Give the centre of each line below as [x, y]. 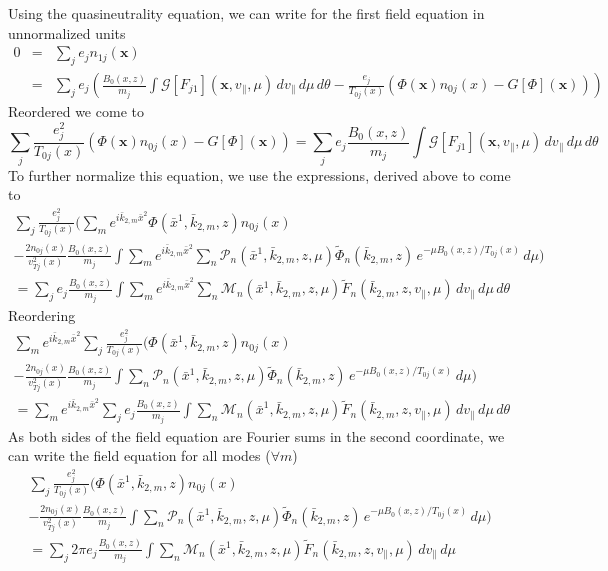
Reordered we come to [76, 111]
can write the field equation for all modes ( [139, 455]
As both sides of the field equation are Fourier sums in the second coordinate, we [256, 435]
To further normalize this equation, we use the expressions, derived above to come [259, 174]
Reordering [42, 314]
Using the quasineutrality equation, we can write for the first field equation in [246, 13]
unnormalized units [67, 32]
